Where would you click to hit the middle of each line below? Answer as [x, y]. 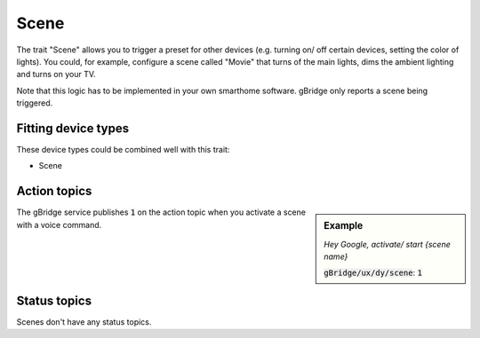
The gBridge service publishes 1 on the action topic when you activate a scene [161, 212]
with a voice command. [59, 224]
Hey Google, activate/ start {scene [387, 244]
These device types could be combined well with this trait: [123, 150]
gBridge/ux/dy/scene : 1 [373, 273]
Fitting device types [72, 128]
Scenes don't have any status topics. [84, 322]
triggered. [35, 103]
